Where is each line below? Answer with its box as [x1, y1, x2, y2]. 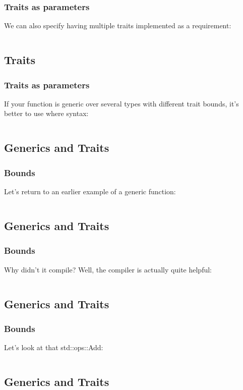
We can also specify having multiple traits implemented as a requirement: [4, 20, 231, 31]
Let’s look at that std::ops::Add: [4, 342, 103, 353]
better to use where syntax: [4, 108, 89, 119]
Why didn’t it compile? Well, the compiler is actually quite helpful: [4, 264, 212, 274]
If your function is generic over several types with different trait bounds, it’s [4, 98, 239, 108]
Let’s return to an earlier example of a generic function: [4, 186, 176, 196]
